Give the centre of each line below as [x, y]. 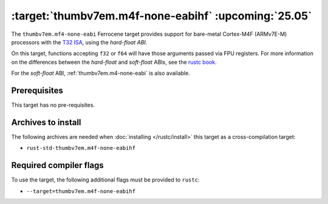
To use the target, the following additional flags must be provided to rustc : [105, 180]
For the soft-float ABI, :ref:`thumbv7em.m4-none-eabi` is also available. [101, 73]
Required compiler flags [58, 165]
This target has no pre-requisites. [53, 105]
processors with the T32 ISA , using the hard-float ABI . [79, 42]
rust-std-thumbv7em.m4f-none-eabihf [81, 148]
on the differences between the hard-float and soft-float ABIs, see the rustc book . [114, 62]
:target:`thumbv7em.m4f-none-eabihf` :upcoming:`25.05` [162, 16]
